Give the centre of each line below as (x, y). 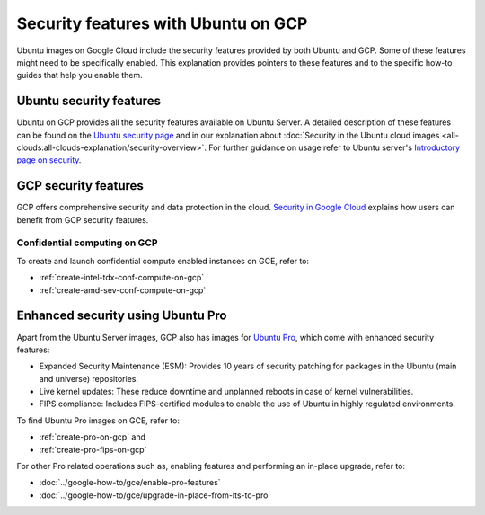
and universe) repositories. (89, 378)
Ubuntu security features (89, 101)
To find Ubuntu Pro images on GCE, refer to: (98, 420)
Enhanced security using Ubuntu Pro (122, 316)
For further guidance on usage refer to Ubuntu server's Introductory (334, 147)
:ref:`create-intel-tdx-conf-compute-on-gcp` (122, 278)
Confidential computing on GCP (87, 243)
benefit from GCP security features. (83, 219)
